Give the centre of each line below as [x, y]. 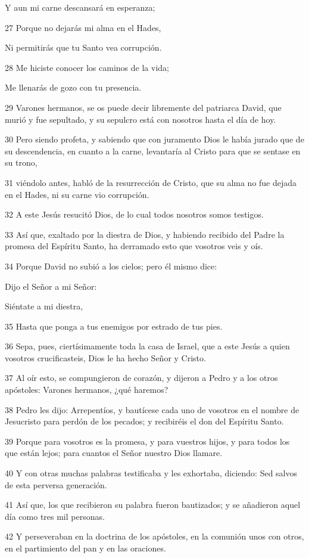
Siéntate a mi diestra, [44, 306]
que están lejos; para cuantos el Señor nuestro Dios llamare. [114, 453]
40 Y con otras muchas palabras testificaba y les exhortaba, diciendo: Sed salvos [151, 473]
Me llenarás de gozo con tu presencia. [73, 87]
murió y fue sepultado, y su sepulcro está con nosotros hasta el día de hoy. [141, 119]
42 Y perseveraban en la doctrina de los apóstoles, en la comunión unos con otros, [154, 536]
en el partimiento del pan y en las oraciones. [85, 548]
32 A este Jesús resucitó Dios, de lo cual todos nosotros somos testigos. [134, 214]
